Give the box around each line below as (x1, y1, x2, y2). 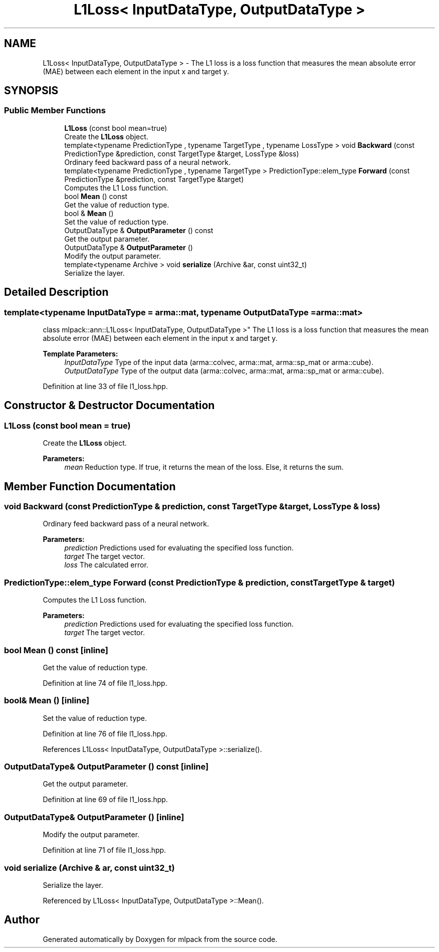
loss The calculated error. (64, 560, 148, 569)
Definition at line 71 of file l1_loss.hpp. (43, 846, 166, 855)
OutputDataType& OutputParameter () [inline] (4, 812, 184, 822)
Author (4, 913, 40, 926)
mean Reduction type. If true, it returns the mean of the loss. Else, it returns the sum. (64, 463, 344, 472)
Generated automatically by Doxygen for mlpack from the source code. (43, 934, 278, 943)
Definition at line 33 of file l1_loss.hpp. (43, 382, 168, 391)
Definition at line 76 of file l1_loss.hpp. (43, 729, 167, 738)
